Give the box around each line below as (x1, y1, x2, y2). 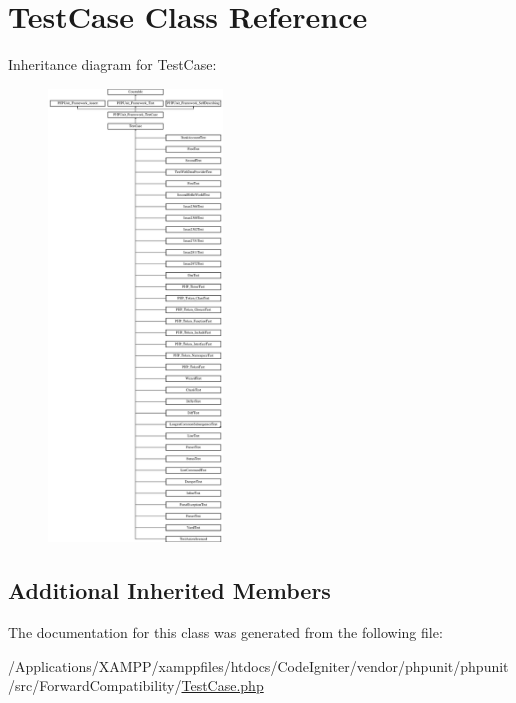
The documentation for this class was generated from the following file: (8, 622, 443, 643)
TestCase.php (181, 675, 264, 696)
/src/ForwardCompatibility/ (8, 675, 182, 696)
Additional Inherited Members (8, 575, 331, 606)
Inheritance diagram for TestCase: (8, 54, 217, 75)
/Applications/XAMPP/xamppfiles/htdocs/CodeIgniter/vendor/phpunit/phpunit (8, 655, 509, 676)
